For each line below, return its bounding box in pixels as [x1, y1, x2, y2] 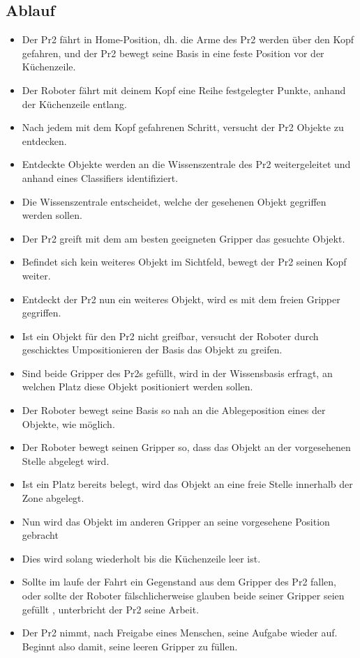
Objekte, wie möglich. [22, 416, 115, 431]
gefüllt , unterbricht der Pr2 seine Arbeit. [22, 602, 200, 616]
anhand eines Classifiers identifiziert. [22, 170, 179, 185]
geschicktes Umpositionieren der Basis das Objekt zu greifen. [22, 342, 283, 357]
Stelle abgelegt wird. [22, 453, 110, 468]
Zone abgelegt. [22, 491, 84, 505]
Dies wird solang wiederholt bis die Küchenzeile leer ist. [22, 551, 261, 565]
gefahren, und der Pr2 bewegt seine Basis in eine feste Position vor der [22, 45, 324, 60]
